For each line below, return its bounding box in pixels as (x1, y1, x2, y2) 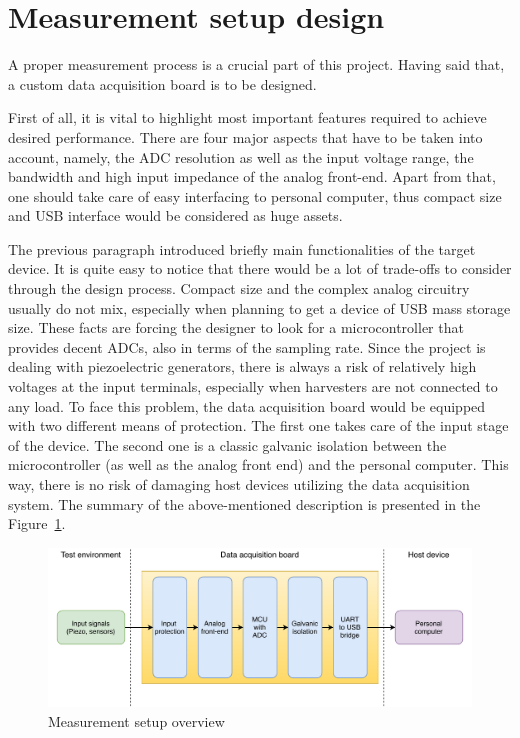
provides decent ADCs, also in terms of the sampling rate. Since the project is (8, 336, 486, 357)
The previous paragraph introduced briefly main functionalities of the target (8, 238, 476, 259)
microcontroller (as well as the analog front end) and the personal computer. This (8, 454, 509, 475)
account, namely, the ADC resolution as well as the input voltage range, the (8, 146, 474, 167)
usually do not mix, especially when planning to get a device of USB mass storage (8, 297, 511, 318)
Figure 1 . (8, 513, 66, 534)
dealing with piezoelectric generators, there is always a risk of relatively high (8, 356, 477, 377)
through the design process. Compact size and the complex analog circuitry (8, 278, 470, 299)
